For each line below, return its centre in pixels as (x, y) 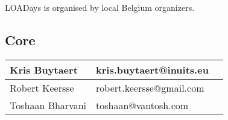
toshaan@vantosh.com (142, 105)
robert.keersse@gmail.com (150, 87)
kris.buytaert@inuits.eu (152, 69)
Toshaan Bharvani (48, 105)
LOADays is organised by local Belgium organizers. (100, 7)
